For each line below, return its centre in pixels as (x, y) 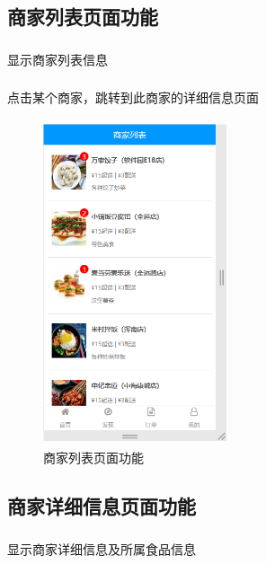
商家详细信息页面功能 (102, 506)
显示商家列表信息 (58, 59)
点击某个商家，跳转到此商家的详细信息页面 (133, 97)
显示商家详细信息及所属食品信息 (102, 548)
